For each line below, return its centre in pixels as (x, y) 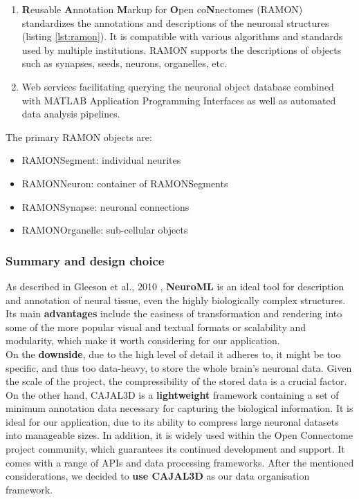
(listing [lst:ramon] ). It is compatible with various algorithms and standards (182, 36)
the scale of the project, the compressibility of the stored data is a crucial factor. (176, 381)
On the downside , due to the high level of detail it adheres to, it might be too (173, 354)
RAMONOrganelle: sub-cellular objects (105, 230)
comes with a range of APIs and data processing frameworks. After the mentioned (180, 462)
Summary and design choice (85, 260)
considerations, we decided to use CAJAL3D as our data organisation (158, 476)
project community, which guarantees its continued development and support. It (175, 449)
